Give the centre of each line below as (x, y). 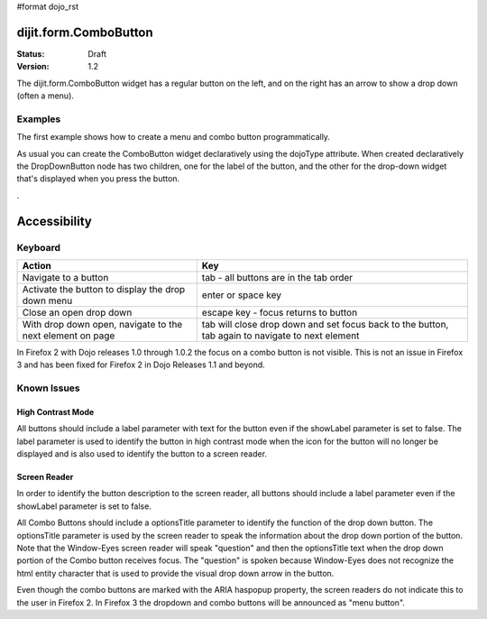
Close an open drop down (77, 312)
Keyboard (39, 247)
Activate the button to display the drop (104, 289)
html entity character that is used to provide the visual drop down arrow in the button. (175, 573)
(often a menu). (45, 96)
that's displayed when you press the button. (98, 179)
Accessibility (54, 221)
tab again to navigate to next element (280, 336)
